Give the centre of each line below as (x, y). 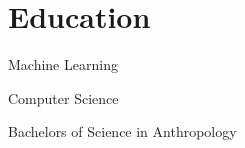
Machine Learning (63, 64)
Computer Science (63, 97)
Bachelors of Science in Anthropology (122, 131)
